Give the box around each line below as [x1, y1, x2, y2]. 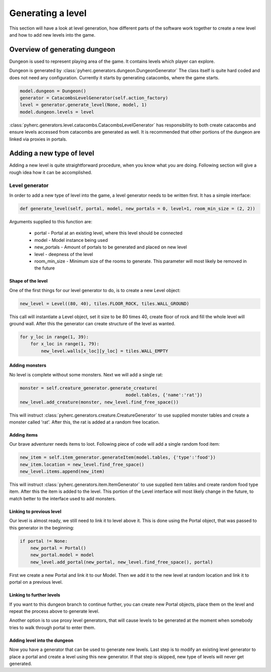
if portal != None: [20, 538, 68, 544]
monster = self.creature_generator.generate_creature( [20, 385, 158, 391]
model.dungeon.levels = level [20, 109, 94, 115]
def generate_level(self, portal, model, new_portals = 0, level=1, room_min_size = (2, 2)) [20, 206, 255, 211]
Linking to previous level [9, 508, 62, 514]
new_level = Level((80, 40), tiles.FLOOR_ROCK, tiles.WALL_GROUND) [20, 301, 190, 306]
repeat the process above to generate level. [9, 608, 100, 614]
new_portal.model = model [30, 552, 94, 558]
